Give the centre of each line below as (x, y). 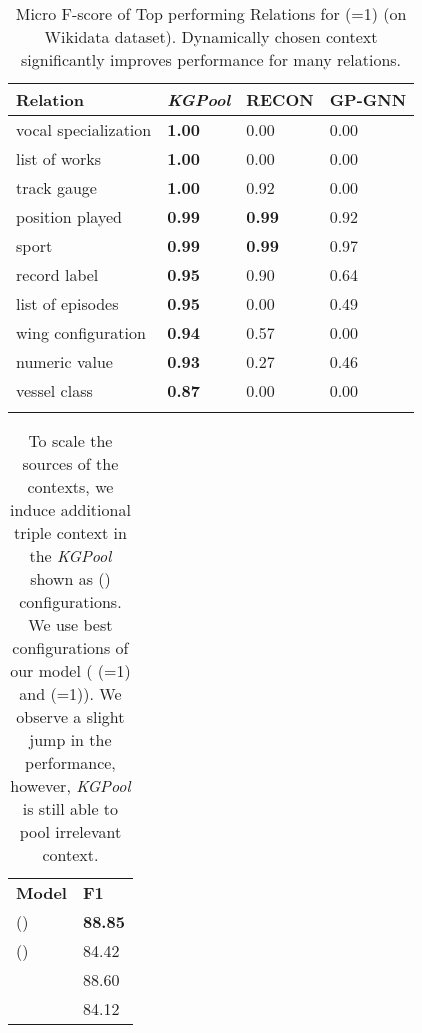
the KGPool (70, 555)
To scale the (70, 440)
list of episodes (67, 303)
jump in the (70, 739)
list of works (59, 158)
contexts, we (70, 486)
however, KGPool (70, 785)
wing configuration (81, 332)
